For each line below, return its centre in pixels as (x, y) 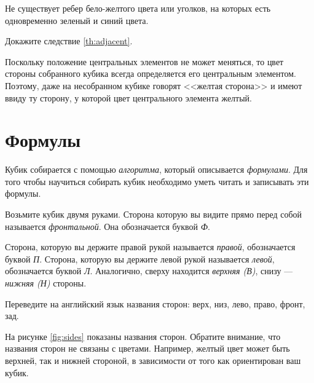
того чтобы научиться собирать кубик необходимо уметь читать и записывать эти (157, 181)
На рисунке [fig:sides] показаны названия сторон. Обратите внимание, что (143, 336)
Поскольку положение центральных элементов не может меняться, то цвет (144, 61)
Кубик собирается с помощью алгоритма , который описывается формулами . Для (156, 169)
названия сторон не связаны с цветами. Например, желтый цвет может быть (147, 348)
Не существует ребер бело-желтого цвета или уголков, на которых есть (138, 8)
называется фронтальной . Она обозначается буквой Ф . (108, 226)
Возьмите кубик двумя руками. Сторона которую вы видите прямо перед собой (154, 214)
